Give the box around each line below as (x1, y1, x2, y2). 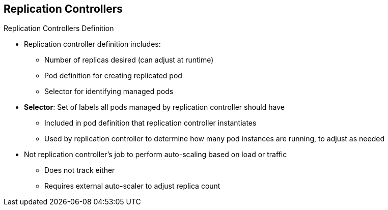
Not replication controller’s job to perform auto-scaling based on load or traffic (24, 150, 287, 159)
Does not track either (44, 166, 115, 175)
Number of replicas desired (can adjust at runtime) (44, 55, 214, 65)
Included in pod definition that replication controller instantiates (44, 118, 257, 128)
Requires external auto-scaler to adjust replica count (44, 182, 220, 191)
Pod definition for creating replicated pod (44, 71, 182, 80)
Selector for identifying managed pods (44, 87, 174, 96)
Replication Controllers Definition (4, 24, 114, 33)
